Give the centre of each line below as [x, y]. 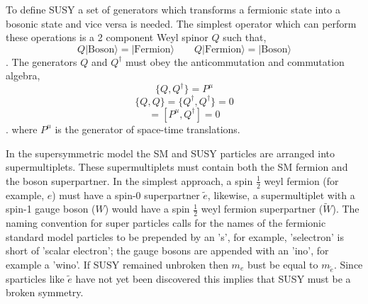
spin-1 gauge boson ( [51, 209]
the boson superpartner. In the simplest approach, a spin [129, 180]
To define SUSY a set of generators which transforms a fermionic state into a [173, 9]
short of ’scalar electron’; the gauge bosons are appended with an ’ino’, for [167, 250]
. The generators [41, 61]
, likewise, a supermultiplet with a [281, 195]
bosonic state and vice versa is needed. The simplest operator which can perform [181, 23]
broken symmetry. [45, 292]
